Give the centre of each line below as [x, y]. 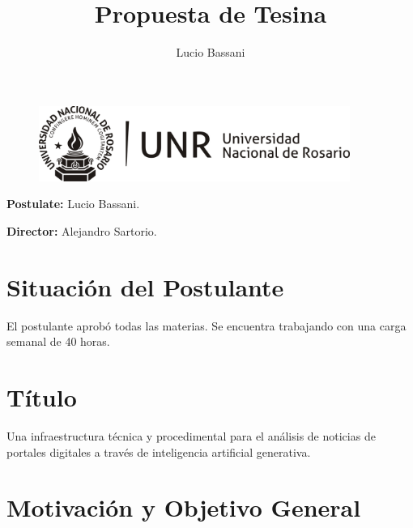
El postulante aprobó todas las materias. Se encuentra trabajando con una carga [206, 325]
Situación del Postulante [145, 286]
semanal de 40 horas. [58, 341]
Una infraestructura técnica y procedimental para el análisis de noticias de [191, 435]
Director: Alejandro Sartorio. [82, 230]
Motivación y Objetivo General [184, 507]
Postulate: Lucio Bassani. [73, 204]
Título [42, 397]
